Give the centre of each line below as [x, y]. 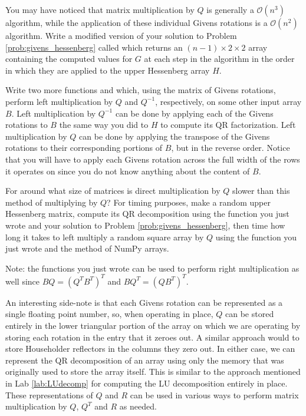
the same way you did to [104, 125]
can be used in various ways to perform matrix [214, 394]
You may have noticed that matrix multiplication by [100, 9]
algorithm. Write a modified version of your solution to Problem [121, 35]
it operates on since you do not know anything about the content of [128, 171]
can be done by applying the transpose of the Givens [175, 136]
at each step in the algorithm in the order [219, 59]
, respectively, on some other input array [228, 101]
